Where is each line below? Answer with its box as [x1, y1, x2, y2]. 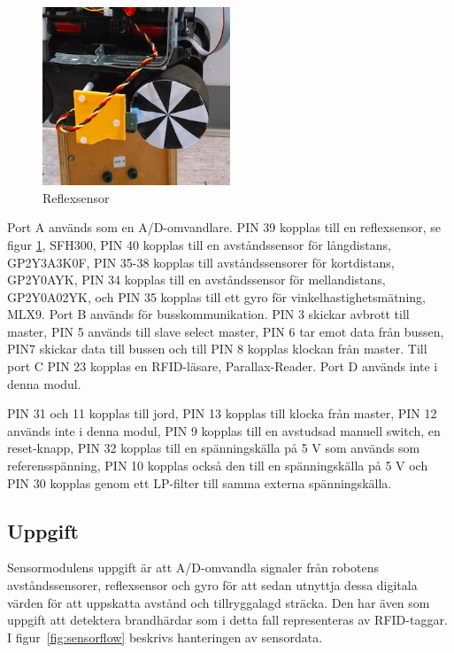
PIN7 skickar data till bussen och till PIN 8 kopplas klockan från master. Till [7, 339, 427, 358]
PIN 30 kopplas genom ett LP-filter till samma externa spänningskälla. [7, 473, 392, 492]
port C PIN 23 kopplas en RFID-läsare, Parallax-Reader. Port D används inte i [7, 357, 438, 376]
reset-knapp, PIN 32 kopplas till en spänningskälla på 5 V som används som [7, 439, 420, 457]
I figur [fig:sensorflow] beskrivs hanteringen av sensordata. [7, 627, 323, 646]
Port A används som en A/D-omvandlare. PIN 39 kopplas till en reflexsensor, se [7, 218, 441, 237]
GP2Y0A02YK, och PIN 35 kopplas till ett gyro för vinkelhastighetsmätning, [7, 287, 426, 306]
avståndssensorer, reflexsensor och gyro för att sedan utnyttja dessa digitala [7, 576, 418, 595]
